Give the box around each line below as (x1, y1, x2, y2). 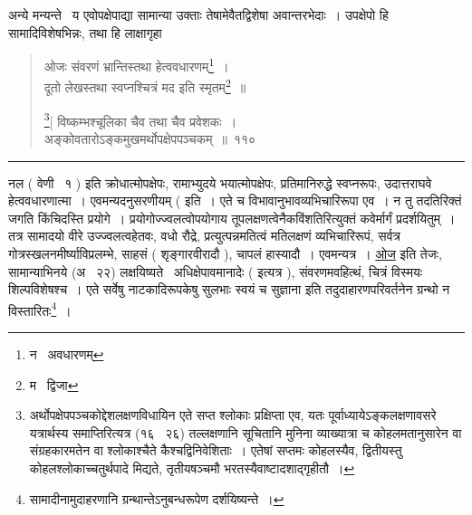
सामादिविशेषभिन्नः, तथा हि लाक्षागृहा (8, 23, 162, 42)
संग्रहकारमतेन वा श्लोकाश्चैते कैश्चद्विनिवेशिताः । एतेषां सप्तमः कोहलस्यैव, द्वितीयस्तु (29, 441, 402, 460)
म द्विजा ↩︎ (29, 375, 79, 394)
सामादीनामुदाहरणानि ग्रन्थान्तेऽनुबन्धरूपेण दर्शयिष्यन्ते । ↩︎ (29, 489, 284, 508)
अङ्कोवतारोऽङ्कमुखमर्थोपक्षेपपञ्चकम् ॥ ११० (43, 129, 256, 148)
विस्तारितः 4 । (8, 298, 72, 319)
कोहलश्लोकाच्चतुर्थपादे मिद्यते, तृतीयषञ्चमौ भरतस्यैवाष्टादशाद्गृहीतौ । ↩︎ (29, 458, 355, 477)
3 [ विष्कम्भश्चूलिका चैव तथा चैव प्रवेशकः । (43, 109, 237, 130)
